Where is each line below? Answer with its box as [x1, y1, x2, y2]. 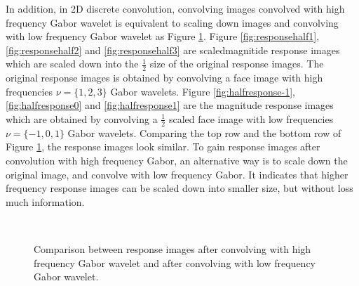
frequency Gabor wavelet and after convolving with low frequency [34, 255, 316, 270]
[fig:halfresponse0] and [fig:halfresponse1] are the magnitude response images [6, 98, 334, 112]
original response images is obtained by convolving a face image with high [6, 70, 323, 85]
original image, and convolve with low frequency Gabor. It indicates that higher [6, 167, 348, 181]
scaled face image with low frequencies [168, 111, 334, 126]
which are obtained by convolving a [6, 111, 158, 126]
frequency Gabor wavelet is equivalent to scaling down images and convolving [6, 15, 339, 30]
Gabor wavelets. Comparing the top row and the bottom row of [67, 125, 341, 140]
